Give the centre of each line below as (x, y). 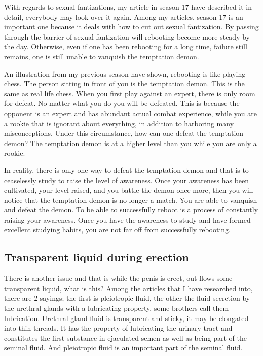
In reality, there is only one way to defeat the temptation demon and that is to (126, 170)
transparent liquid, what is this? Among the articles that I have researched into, (128, 288)
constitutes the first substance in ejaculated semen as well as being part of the (125, 337)
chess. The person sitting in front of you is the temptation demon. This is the (124, 83)
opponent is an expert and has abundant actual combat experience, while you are (130, 113)
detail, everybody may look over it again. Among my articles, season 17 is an (124, 16)
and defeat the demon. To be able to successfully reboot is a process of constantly (131, 210)
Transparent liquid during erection (97, 257)
